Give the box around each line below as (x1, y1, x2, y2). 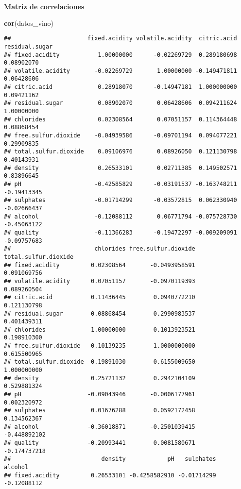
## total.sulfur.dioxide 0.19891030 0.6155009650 (4, 358, 195, 366)
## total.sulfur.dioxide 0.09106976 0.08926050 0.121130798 (4, 148, 237, 155)
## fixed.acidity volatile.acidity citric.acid (4, 35, 237, 42)
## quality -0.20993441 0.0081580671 (4, 439, 195, 446)
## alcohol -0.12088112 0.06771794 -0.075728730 (4, 213, 237, 220)
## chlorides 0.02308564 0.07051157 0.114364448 (4, 116, 237, 123)
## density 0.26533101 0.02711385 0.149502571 (4, 164, 237, 171)
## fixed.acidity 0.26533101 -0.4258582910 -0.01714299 (4, 472, 216, 479)
